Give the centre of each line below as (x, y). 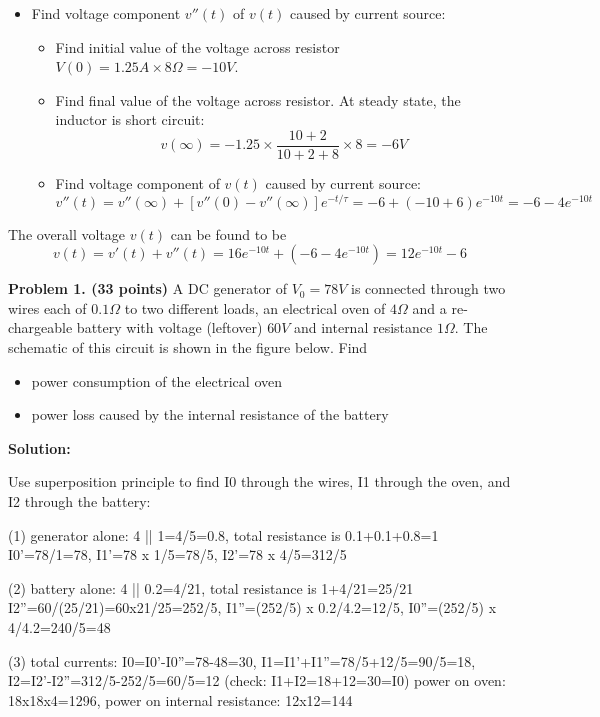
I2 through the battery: (79, 501)
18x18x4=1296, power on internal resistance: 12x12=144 (180, 699)
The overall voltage (67, 233)
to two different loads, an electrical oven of (255, 307)
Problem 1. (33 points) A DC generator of (148, 288)
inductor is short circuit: (130, 119)
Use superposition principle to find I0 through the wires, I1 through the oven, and (259, 481)
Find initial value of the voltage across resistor (197, 46)
